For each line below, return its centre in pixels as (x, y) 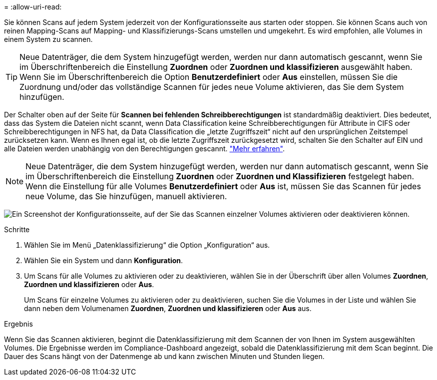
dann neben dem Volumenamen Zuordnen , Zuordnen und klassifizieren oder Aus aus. (168, 308)
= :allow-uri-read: (33, 7)
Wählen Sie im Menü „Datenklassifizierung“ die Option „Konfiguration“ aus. (147, 245)
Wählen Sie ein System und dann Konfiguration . (104, 260)
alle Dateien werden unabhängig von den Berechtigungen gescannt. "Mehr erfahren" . (145, 149)
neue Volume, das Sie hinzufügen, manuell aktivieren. (126, 196)
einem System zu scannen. (48, 39)
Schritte (17, 229)
